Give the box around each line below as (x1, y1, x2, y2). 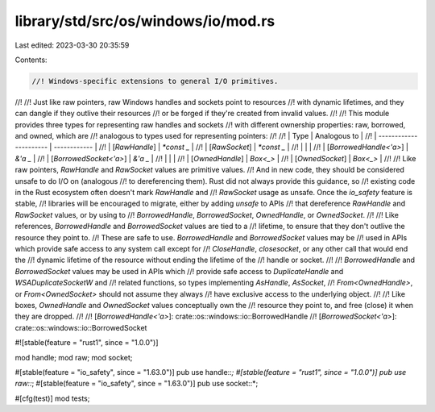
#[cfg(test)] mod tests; (14, 393, 90, 403)
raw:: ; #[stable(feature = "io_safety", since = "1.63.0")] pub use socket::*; (14, 379, 259, 389)
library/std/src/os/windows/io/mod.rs (14, 12, 275, 30)
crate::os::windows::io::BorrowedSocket (14, 323, 147, 332)
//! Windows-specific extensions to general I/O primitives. (31, 77, 279, 85)
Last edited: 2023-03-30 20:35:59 (14, 40, 130, 50)
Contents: (14, 55, 48, 65)
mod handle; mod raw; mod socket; (14, 352, 133, 362)
